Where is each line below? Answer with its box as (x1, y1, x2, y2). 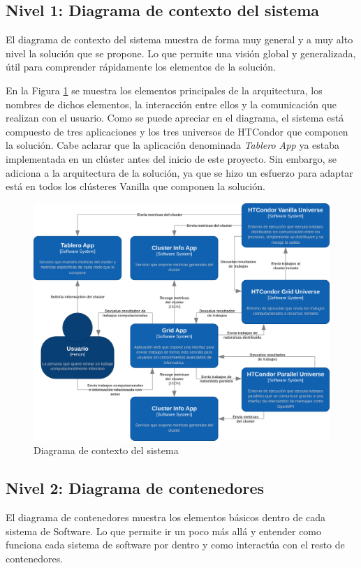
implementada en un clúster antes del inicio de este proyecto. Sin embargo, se (6, 151, 337, 166)
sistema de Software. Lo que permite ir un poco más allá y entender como (6, 523, 322, 538)
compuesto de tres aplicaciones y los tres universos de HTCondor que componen (6, 124, 348, 138)
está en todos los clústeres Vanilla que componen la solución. (6, 179, 265, 194)
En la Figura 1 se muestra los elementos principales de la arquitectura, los (6, 82, 323, 97)
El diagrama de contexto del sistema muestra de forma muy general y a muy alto (6, 32, 353, 47)
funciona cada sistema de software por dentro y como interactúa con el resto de (6, 537, 345, 552)
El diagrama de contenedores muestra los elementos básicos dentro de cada (6, 510, 326, 525)
